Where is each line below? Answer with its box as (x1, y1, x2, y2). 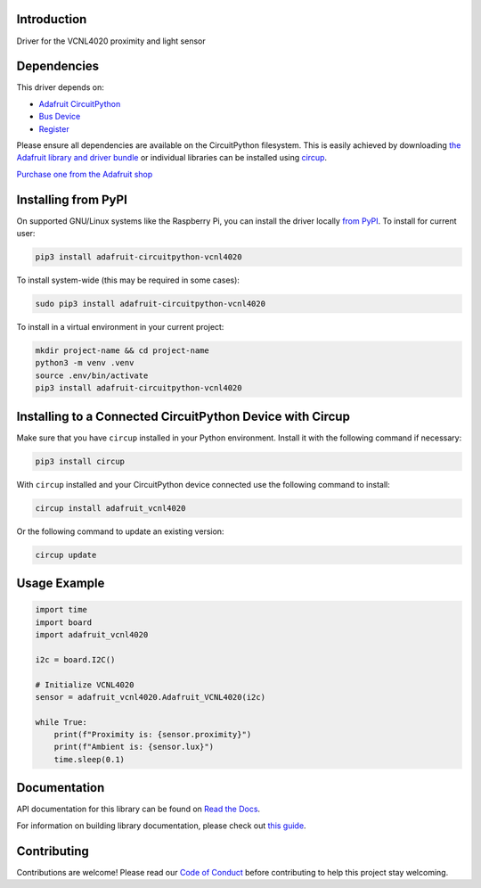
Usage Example (16, 575, 105, 590)
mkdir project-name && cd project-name (35, 345, 209, 356)
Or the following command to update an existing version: (16, 526, 224, 537)
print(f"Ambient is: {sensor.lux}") (53, 742, 214, 752)
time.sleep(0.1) (53, 754, 125, 764)
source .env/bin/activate (35, 370, 149, 381)
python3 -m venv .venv (35, 358, 135, 368)
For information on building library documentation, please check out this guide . (16, 820, 306, 831)
